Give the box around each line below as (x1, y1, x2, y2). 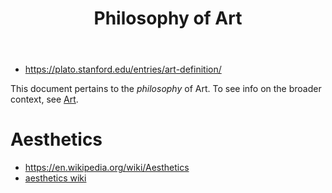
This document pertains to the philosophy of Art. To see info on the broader (10, 83, 322, 95)
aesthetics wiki (24, 172, 87, 184)
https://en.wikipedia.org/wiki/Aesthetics (24, 162, 190, 174)
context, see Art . (10, 93, 79, 106)
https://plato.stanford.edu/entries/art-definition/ (24, 63, 222, 76)
